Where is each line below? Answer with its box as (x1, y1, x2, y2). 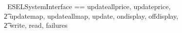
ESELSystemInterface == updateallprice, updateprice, (7, 1, 171, 11)
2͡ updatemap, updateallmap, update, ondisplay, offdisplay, (4, 11, 179, 21)
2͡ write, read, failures (4, 20, 68, 30)
